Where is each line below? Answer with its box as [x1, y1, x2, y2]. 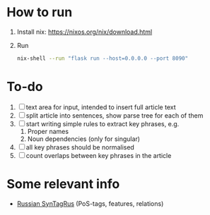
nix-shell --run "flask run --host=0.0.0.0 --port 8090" [16, 54, 189, 62]
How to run [6, 4, 73, 20]
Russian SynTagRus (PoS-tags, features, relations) [16, 199, 164, 208]
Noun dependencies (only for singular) [27, 135, 141, 143]
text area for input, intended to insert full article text [25, 103, 176, 111]
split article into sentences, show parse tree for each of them [25, 111, 204, 120]
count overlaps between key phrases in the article [25, 151, 172, 159]
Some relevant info [6, 176, 120, 192]
